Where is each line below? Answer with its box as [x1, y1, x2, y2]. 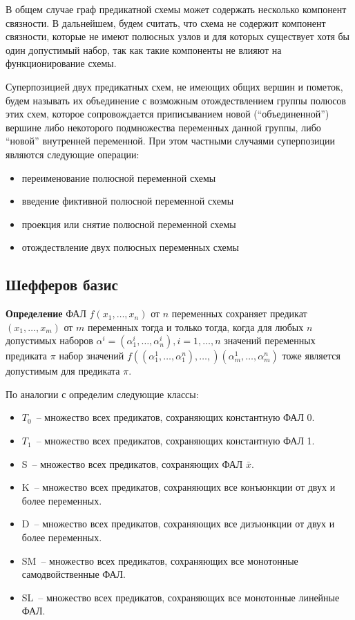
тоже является [282, 348, 340, 363]
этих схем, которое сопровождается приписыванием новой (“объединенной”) [6, 106, 329, 121]
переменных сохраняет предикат [171, 306, 307, 321]
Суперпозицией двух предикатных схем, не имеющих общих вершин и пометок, [6, 79, 343, 93]
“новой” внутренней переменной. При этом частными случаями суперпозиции [6, 133, 335, 148]
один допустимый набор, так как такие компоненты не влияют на [6, 42, 282, 57]
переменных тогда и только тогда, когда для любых [87, 319, 304, 334]
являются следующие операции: [6, 147, 140, 161]
